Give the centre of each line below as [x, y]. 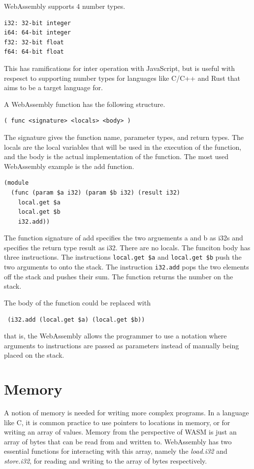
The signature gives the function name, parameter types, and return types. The [124, 137]
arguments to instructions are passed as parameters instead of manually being [122, 345]
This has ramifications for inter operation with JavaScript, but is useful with [120, 68]
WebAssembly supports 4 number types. [65, 6]
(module [16, 183]
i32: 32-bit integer [38, 23]
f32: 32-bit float [34, 42]
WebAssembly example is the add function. [69, 166]
